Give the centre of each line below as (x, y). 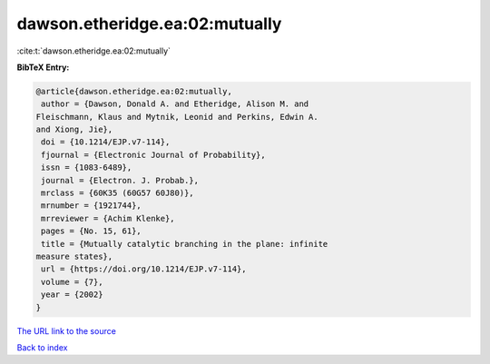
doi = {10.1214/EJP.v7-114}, (106, 142)
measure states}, (74, 256)
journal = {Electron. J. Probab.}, (120, 180)
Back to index (42, 347)
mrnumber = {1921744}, (92, 206)
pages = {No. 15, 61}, (92, 231)
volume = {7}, (72, 282)
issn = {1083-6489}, (87, 167)
